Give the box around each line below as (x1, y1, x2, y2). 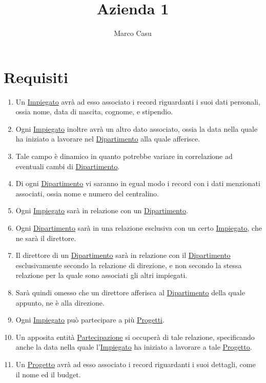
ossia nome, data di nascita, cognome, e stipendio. (15, 106, 173, 117)
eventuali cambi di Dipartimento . (15, 160, 120, 171)
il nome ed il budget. (15, 369, 81, 379)
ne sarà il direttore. (15, 232, 76, 243)
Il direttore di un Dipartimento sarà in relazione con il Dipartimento (15, 250, 231, 260)
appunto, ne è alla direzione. (15, 297, 105, 308)
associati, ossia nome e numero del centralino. (15, 188, 159, 198)
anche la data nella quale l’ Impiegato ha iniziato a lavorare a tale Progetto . (15, 341, 252, 352)
